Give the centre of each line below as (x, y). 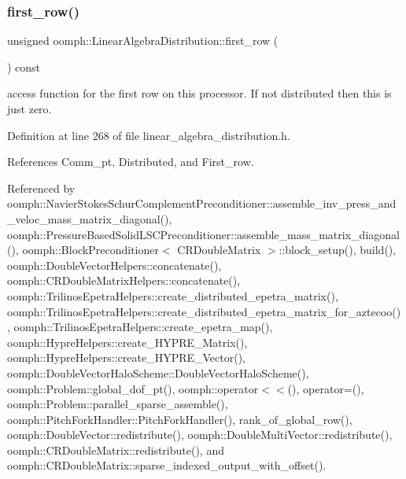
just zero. (30, 109)
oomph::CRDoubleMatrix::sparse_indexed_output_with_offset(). (167, 465)
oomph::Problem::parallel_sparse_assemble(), (118, 404)
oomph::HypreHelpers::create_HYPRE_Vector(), (127, 357)
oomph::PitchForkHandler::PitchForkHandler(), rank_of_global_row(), (180, 419)
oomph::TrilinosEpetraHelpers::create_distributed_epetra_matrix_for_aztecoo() (204, 311)
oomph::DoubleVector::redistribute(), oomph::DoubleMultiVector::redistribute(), (200, 435)
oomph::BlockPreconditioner (91, 250)
